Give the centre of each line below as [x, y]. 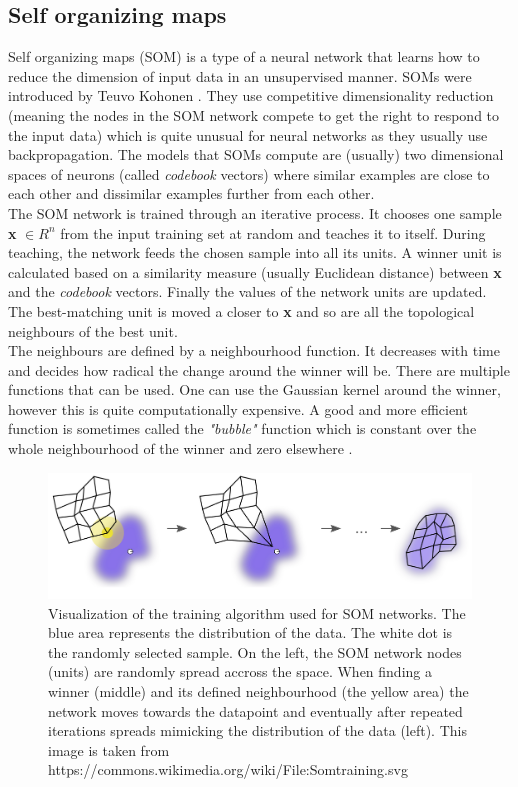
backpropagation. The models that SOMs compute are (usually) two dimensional [256, 154]
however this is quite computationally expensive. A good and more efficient [238, 408]
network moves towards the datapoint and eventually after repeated [255, 710]
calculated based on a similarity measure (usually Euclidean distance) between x [255, 271]
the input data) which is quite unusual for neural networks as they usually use [248, 134]
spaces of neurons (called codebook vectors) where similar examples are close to [249, 173]
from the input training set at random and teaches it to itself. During [273, 232]
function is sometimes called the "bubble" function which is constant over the [242, 428]
